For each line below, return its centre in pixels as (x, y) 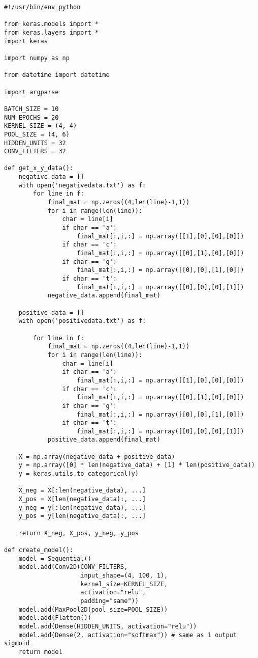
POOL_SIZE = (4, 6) (37, 134)
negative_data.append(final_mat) (104, 296)
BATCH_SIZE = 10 (31, 109)
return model (40, 652)
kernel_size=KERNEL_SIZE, (124, 584)
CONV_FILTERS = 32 (35, 152)
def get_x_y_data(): (39, 168)
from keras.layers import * (52, 32)
